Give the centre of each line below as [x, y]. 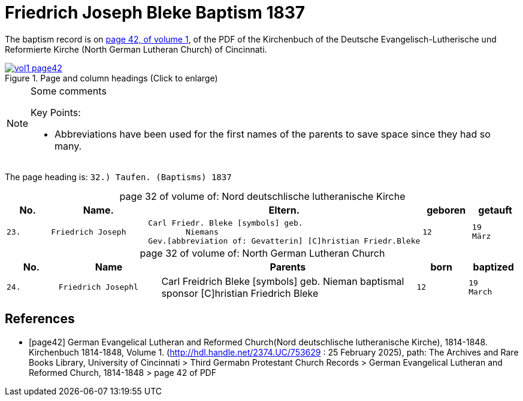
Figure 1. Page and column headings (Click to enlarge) [111, 78]
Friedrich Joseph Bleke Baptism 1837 [155, 13]
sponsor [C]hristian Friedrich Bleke [240, 293]
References [40, 319]
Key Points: [56, 112]
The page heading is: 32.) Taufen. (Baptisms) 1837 [118, 177]
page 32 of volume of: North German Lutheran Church [262, 253]
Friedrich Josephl [98, 287]
